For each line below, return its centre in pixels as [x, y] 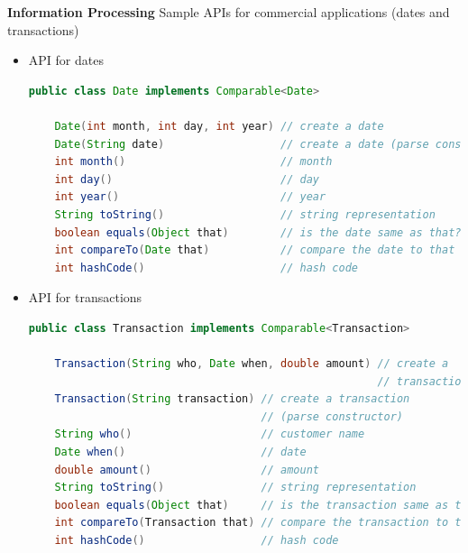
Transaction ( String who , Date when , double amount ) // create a [252, 364]
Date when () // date [180, 452]
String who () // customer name [210, 434]
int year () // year [190, 197]
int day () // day [187, 179]
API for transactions [85, 297]
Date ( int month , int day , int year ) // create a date [219, 126]
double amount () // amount [187, 470]
